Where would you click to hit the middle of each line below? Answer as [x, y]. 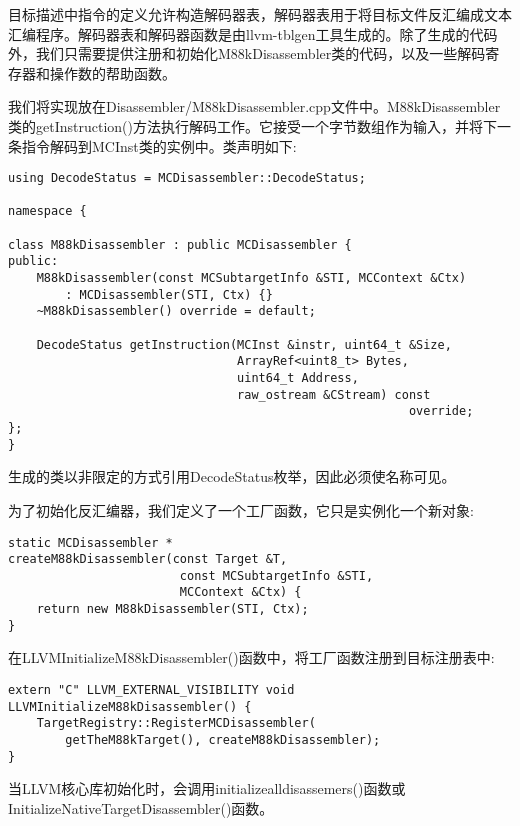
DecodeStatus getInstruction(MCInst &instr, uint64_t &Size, [244, 344]
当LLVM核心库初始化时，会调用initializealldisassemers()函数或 [207, 788]
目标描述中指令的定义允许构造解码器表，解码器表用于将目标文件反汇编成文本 [260, 14]
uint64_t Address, [298, 378]
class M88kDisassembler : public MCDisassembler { [180, 244]
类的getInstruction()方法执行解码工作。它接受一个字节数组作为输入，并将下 [252, 125]
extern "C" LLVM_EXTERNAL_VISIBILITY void [151, 690]
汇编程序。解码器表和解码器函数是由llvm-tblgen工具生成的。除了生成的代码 [253, 33]
